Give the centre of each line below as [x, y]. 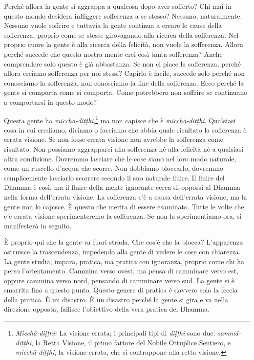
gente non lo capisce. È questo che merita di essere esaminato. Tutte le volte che [124, 206]
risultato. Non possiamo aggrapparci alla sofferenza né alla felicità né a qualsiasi [124, 148]
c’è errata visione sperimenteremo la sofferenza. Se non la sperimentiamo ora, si [123, 216]
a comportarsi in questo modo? [51, 101]
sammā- [229, 333]
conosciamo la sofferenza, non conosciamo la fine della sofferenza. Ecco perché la [124, 82]
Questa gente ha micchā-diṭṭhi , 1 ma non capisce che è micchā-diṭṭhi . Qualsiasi [120, 119]
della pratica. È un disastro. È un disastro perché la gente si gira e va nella [116, 299]
